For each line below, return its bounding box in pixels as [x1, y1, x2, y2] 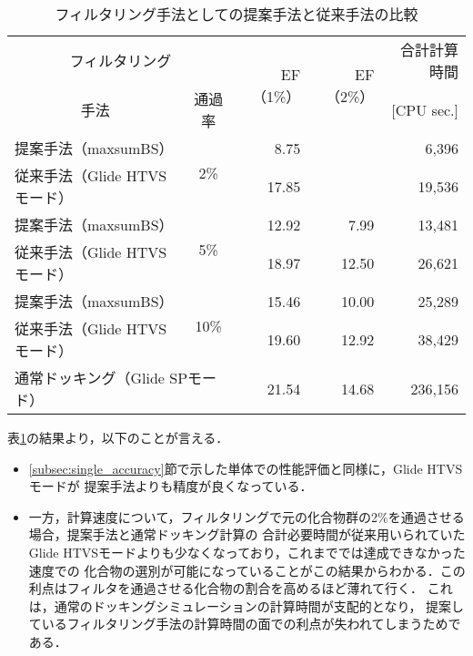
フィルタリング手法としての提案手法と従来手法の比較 [55, 4, 418, 25]
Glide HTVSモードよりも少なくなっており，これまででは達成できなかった [28, 542, 466, 561]
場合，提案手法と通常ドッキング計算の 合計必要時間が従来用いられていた [28, 525, 466, 544]
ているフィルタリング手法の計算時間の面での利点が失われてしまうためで [28, 614, 461, 633]
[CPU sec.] [391, 98, 458, 120]
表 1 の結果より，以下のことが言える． [7, 428, 229, 446]
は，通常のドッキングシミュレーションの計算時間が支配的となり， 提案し [28, 596, 465, 615]
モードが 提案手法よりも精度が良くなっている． [28, 477, 313, 496]
